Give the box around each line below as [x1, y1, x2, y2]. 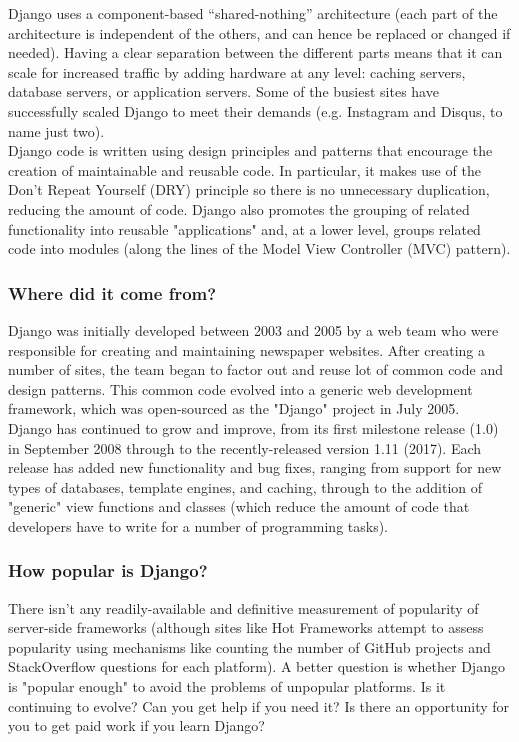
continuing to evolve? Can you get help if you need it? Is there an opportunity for [8, 695, 510, 716]
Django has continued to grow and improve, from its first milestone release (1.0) [8, 417, 499, 438]
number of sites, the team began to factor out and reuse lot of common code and [8, 359, 503, 380]
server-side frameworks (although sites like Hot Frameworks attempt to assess [8, 617, 484, 638]
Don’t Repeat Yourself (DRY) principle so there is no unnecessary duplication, [8, 179, 490, 200]
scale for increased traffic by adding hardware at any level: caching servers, [8, 61, 466, 82]
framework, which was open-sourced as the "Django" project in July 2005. [8, 398, 460, 419]
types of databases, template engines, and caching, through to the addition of [8, 476, 483, 497]
